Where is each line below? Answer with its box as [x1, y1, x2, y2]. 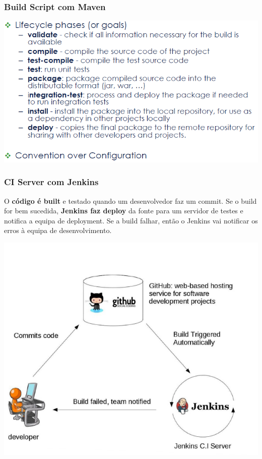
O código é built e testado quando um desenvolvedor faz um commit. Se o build [4, 195, 257, 206]
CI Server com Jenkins [4, 176, 99, 188]
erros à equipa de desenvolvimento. [4, 225, 112, 236]
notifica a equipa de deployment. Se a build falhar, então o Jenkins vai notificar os [4, 215, 258, 225]
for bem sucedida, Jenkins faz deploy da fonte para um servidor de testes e [4, 205, 243, 216]
